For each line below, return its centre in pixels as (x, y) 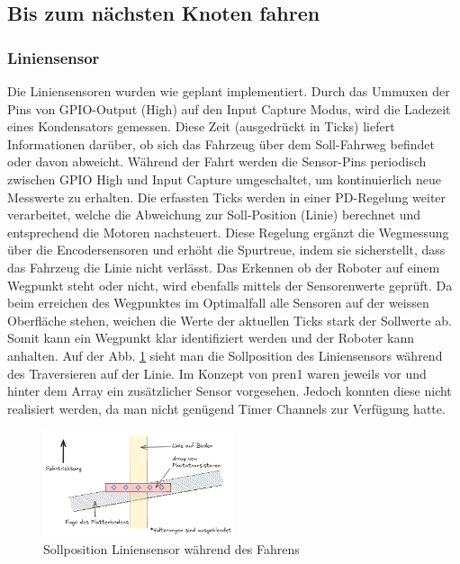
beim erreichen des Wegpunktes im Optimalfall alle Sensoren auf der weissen (218, 303)
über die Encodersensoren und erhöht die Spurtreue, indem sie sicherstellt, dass (226, 250)
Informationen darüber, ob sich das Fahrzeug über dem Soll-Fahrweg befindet (221, 143)
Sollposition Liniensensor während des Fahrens (171, 548)
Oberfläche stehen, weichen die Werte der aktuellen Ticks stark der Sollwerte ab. (230, 320)
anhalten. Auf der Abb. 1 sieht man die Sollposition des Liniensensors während (225, 355)
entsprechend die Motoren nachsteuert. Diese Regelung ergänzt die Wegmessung (228, 232)
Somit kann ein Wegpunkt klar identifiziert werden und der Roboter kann (211, 338)
